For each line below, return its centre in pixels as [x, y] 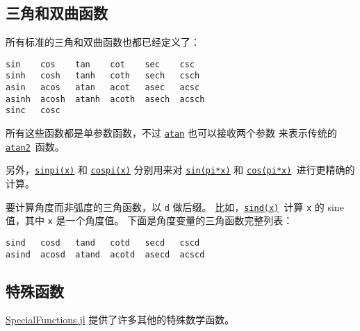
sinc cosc [33, 111]
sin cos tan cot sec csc [100, 64]
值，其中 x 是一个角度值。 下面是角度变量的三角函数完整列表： [149, 220]
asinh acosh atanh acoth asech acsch [105, 99]
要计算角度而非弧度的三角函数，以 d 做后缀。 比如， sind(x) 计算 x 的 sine [175, 206]
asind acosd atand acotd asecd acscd [105, 254]
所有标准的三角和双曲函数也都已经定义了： [103, 42]
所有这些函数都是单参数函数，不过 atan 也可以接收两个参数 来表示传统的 [171, 133]
